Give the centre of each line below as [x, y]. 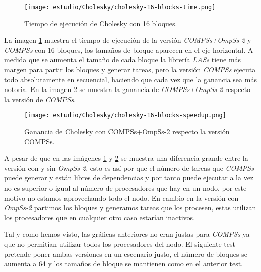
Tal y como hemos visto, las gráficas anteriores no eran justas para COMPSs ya [127, 234]
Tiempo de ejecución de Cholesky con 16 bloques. [101, 23]
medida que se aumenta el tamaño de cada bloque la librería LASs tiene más [123, 60]
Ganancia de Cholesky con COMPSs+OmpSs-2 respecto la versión [127, 131]
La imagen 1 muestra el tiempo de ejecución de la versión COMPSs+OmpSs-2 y [128, 40]
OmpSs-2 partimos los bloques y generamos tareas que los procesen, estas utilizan [130, 207]
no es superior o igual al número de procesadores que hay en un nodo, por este [125, 188]
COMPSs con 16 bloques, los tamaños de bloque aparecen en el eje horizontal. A [129, 50]
